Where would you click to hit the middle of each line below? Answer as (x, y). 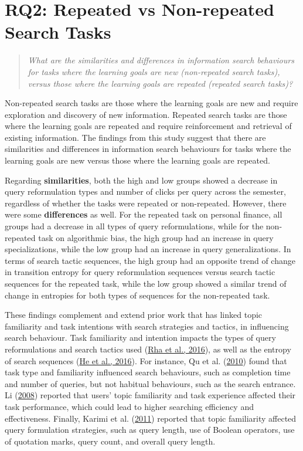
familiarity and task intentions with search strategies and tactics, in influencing (147, 326)
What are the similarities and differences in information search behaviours (161, 60)
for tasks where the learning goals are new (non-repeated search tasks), (154, 71)
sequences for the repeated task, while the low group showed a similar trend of (146, 283)
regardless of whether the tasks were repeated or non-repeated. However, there (146, 203)
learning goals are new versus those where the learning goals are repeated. (137, 160)
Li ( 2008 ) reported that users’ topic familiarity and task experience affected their (150, 395)
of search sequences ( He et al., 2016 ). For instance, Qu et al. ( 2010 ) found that (146, 360)
